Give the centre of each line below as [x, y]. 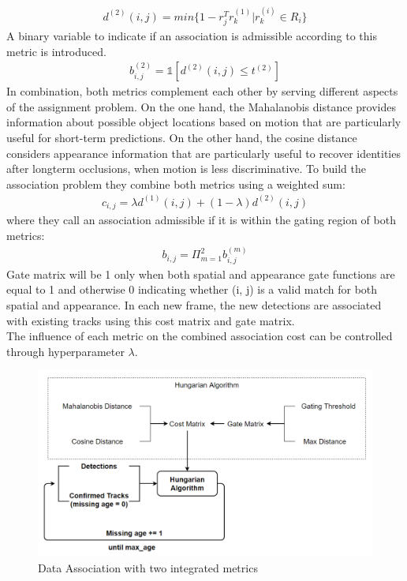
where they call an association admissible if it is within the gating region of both [201, 220]
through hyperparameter [65, 351]
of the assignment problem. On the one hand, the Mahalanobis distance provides [201, 106]
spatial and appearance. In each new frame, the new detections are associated [194, 304]
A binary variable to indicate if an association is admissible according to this [192, 36]
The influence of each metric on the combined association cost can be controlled [200, 336]
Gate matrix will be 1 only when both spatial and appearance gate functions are [201, 274]
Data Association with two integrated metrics [148, 567]
